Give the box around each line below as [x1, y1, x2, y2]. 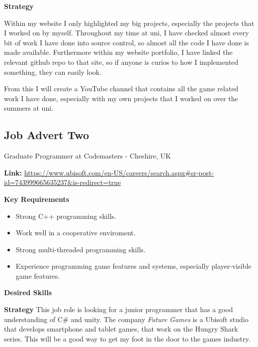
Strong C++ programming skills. [15, 210, 116, 221]
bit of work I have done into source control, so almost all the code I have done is [4, 37, 249, 47]
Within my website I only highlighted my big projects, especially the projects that [4, 17, 255, 28]
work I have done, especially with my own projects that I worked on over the [4, 93, 238, 103]
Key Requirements [4, 193, 70, 204]
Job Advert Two [4, 127, 89, 143]
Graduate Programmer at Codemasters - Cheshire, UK [4, 151, 171, 161]
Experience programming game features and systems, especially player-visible [15, 261, 252, 271]
